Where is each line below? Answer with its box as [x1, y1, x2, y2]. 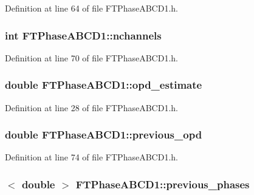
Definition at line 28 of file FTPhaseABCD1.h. [5, 101, 178, 114]
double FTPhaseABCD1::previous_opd [5, 127, 202, 142]
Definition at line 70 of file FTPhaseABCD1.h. [5, 51, 178, 64]
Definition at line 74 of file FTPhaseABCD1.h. [5, 151, 178, 163]
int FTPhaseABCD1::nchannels [5, 27, 162, 43]
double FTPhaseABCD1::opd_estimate [5, 77, 202, 92]
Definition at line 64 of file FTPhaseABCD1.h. [5, 2, 178, 14]
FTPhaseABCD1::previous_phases [75, 176, 250, 191]
